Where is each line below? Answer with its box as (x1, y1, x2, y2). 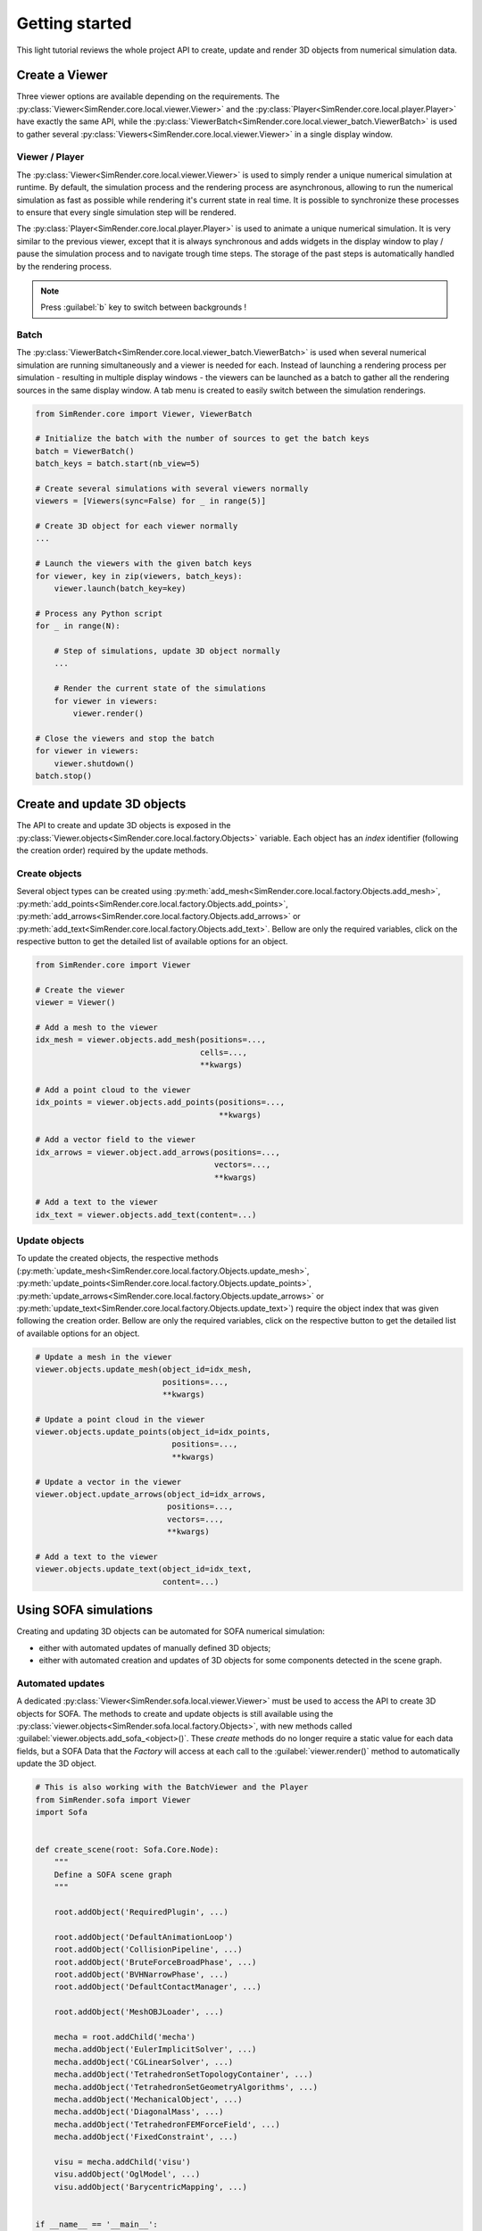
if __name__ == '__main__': (35, 2219, 158, 2229)
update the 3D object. (16, 1758, 97, 1769)
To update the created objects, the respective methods (16, 1253, 219, 1264)
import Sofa (35, 1807, 88, 1817)
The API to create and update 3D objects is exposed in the (16, 820, 231, 831)
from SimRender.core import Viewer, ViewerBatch (35, 409, 253, 419)
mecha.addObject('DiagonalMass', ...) (54, 2107, 224, 2117)
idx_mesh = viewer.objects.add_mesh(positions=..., (35, 1035, 267, 1045)
